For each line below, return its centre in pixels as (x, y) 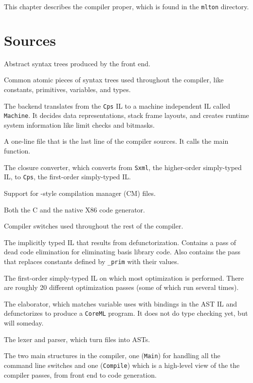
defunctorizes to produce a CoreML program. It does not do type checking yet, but (126, 313)
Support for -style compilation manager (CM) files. (80, 193)
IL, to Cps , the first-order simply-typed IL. (67, 177)
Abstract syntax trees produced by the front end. (77, 63)
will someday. (24, 323)
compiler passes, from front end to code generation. (80, 374)
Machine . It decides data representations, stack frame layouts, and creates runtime (126, 115)
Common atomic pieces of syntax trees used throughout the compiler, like (114, 80)
